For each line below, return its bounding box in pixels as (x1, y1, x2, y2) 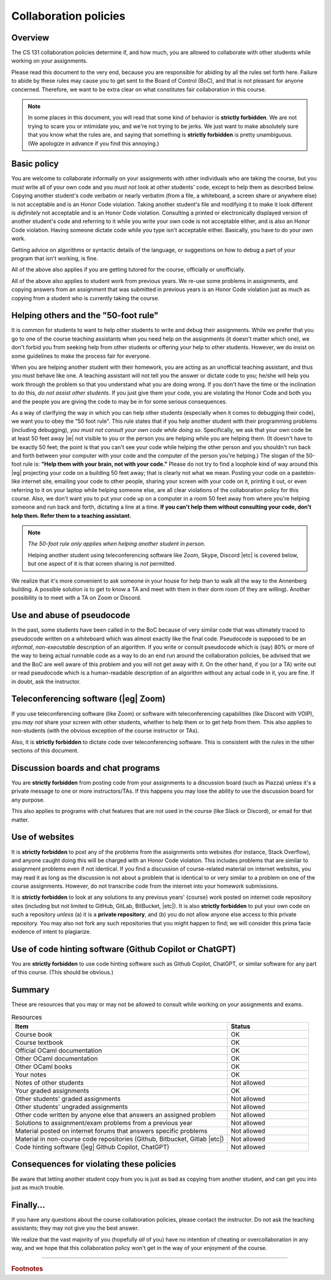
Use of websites (11, 832, 75, 843)
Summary (11, 985, 50, 995)
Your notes (15, 1070, 47, 1078)
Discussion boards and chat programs (11, 763, 161, 773)
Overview (11, 32, 50, 43)
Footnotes (11, 1265, 44, 1273)
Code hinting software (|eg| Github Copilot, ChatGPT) (15, 1143, 170, 1151)
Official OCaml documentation (15, 1046, 102, 1055)
